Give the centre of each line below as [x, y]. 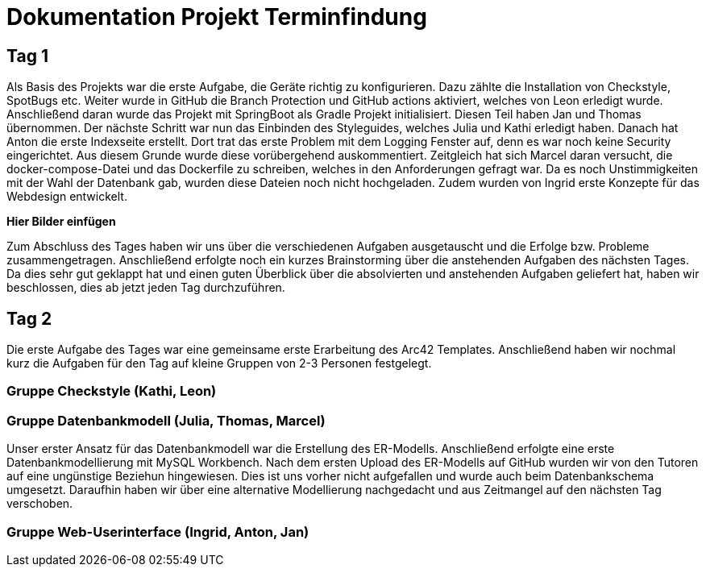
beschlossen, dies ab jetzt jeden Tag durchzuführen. [146, 288]
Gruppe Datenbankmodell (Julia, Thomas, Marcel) [166, 420]
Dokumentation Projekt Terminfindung [217, 17]
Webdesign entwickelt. [67, 197]
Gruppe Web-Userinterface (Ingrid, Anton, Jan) [158, 531]
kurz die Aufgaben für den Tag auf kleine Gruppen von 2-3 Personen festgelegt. [219, 363]
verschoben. [40, 504]
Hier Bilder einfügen [61, 222]
